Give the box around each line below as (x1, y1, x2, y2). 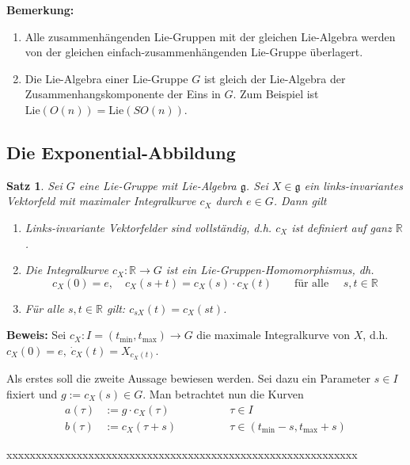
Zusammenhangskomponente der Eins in (25, 86, 221, 102)
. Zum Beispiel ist (233, 86, 319, 102)
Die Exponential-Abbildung (6, 139, 236, 164)
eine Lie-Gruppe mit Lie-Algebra (78, 177, 237, 193)
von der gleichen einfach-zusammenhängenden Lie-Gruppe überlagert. (25, 44, 363, 60)
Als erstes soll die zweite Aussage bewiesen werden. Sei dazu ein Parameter (6, 370, 371, 387)
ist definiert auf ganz (291, 219, 392, 235)
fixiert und (6, 386, 58, 402)
